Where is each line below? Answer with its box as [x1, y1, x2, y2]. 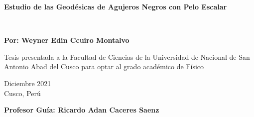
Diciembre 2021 [4, 78, 51, 88]
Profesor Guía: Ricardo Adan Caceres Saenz [4, 105, 159, 115]
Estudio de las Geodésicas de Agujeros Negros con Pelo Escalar [4, 1, 227, 11]
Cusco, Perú [4, 88, 41, 98]
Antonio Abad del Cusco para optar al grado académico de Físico [4, 61, 204, 72]
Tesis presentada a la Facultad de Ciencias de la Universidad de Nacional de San [4, 51, 250, 62]
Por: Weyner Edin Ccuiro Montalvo [4, 35, 129, 45]
